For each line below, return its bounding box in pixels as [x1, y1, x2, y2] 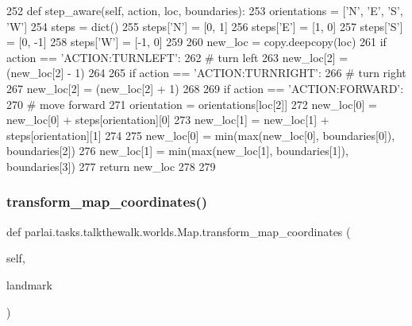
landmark [6, 276, 53, 293]
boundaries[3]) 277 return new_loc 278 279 [6, 157, 216, 174]
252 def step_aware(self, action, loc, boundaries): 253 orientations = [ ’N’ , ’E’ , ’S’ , [6, 2, 403, 18]
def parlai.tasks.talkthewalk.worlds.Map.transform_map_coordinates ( [6, 223, 351, 239]
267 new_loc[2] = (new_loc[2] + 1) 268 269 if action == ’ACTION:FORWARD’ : [6, 80, 404, 96]
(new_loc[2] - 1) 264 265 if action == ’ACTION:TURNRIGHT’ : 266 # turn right [6, 64, 406, 81]
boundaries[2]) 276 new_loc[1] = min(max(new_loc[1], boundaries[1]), [6, 142, 348, 159]
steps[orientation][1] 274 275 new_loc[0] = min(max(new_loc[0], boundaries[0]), [6, 126, 395, 143]
